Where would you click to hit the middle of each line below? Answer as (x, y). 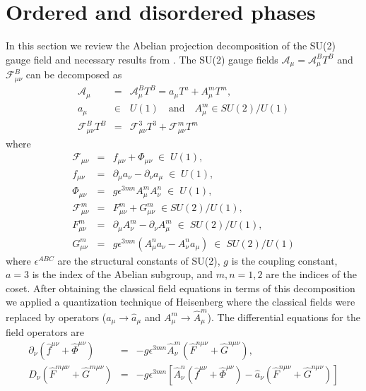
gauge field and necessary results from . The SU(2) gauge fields (142, 59)
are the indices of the (312, 274)
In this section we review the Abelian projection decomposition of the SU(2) (171, 46)
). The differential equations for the (284, 317)
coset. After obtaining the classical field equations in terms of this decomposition (181, 288)
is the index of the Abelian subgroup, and (123, 274)
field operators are (45, 332)
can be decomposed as (74, 74)
